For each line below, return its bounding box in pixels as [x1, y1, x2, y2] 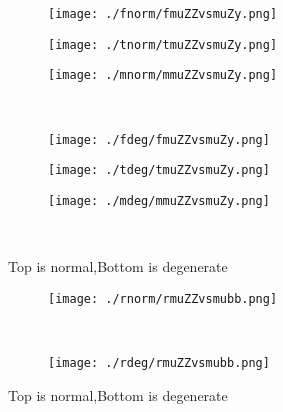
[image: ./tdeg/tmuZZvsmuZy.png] [48, 163, 270, 178]
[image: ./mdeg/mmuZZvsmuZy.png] [48, 193, 270, 208]
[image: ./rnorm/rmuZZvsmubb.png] [48, 291, 278, 306]
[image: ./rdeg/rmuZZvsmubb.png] [48, 355, 270, 370]
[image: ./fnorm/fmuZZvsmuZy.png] [48, 7, 278, 21]
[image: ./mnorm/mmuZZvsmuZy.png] [48, 68, 278, 83]
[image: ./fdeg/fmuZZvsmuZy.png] [48, 132, 270, 147]
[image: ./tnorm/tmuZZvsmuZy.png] [48, 37, 278, 52]
